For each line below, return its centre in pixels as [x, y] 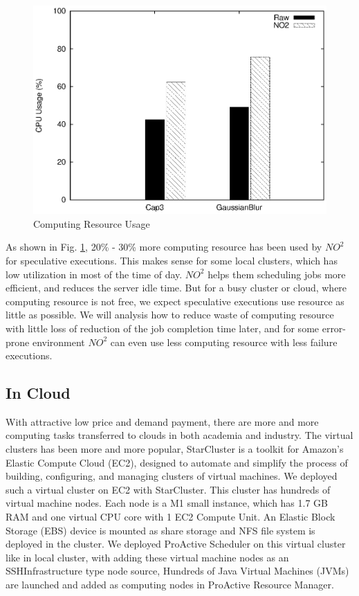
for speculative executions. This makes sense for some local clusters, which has [172, 260]
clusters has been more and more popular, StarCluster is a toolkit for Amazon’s [175, 449]
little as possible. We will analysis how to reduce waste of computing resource [170, 315]
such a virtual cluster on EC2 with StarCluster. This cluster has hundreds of [168, 489]
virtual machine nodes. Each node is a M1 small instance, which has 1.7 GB [167, 503]
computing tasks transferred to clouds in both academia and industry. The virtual [179, 435]
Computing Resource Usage [92, 223]
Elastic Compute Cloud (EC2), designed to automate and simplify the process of [177, 462]
